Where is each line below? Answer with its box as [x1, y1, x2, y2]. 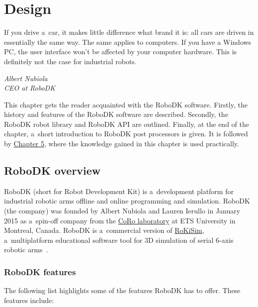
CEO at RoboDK [4, 83, 55, 93]
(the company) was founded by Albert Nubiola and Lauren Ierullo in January [4, 205, 241, 216]
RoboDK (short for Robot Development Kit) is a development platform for [4, 186, 234, 196]
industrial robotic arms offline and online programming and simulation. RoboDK [4, 196, 250, 206]
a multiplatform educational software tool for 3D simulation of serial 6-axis [4, 234, 234, 245]
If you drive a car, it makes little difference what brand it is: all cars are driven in [4, 27, 254, 37]
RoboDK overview [4, 163, 101, 178]
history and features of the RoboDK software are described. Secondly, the [4, 109, 228, 119]
